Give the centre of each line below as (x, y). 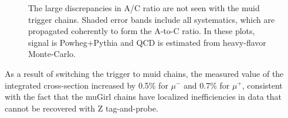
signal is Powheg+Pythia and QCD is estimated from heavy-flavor (147, 42)
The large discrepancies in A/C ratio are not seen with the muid (144, 8)
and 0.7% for (207, 85)
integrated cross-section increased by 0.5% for (87, 85)
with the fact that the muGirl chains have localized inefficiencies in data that (143, 97)
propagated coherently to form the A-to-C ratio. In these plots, (142, 31)
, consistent (262, 85)
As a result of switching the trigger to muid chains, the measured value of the (144, 73)
